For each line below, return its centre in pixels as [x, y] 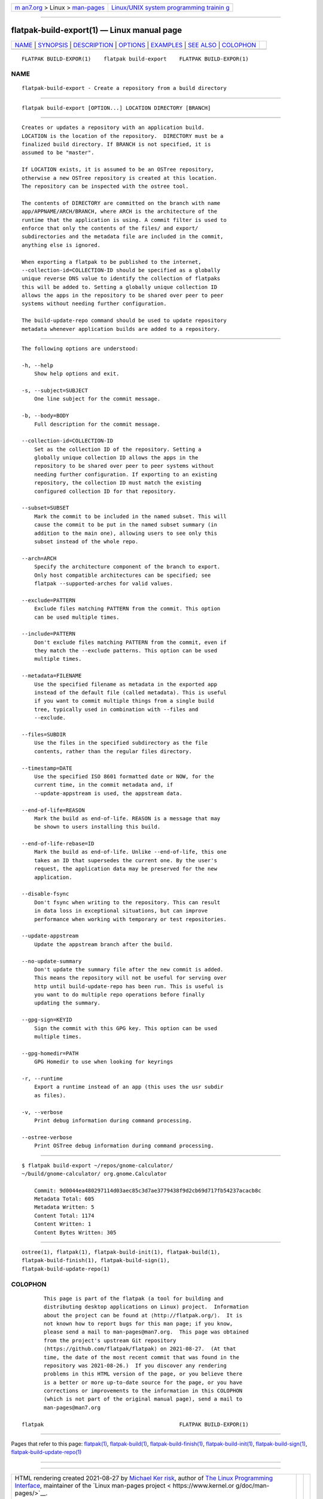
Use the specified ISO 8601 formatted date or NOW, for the [124, 776]
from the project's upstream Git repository [110, 1340]
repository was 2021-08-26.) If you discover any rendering [135, 1365]
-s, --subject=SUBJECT [55, 390]
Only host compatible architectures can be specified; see [122, 575]
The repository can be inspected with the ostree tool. [105, 186]
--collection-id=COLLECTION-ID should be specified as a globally [121, 270]
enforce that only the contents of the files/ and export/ [110, 228]
